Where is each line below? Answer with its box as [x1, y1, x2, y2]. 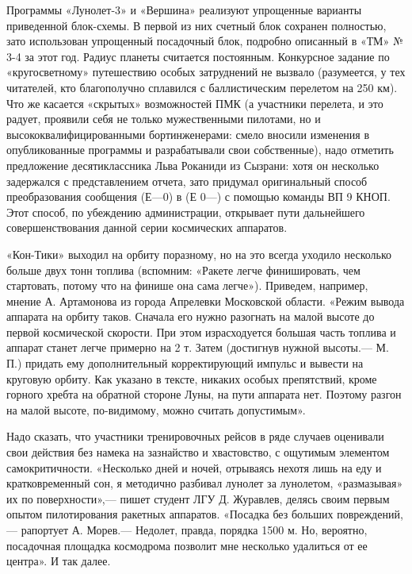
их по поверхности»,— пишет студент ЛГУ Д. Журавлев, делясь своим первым [6, 490, 390, 507]
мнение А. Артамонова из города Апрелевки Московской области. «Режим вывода [6, 292, 405, 309]
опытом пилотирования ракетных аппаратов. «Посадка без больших [6, 506, 334, 522]
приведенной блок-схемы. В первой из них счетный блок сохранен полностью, [6, 17, 387, 33]
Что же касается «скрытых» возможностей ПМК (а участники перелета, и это [6, 94, 383, 111]
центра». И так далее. [6, 553, 111, 569]
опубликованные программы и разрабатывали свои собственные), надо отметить [6, 141, 394, 158]
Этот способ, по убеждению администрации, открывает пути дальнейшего [6, 203, 365, 220]
